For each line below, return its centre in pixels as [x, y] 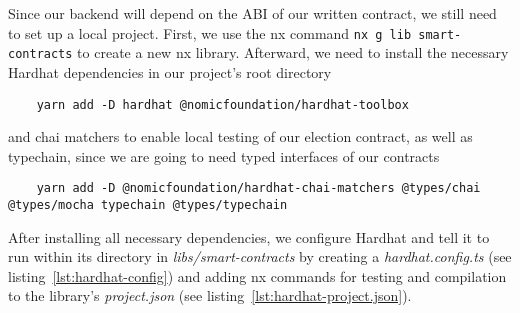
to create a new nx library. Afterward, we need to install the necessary [293, 52]
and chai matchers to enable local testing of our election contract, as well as [240, 136]
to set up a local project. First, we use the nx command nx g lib [210, 32]
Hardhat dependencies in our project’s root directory [170, 71]
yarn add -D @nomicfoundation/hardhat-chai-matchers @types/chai [258, 188]
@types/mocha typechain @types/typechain [148, 205]
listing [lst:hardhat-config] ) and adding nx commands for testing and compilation [257, 275]
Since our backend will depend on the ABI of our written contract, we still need [252, 13]
